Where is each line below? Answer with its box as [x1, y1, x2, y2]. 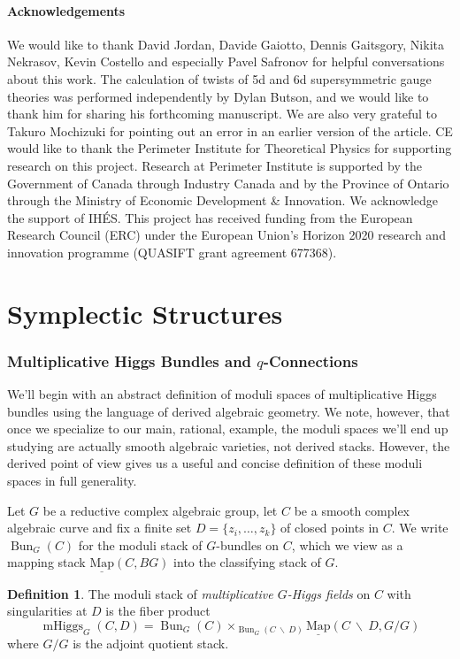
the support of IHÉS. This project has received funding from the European [7, 208, 413, 226]
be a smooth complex [294, 501, 410, 519]
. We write [391, 518, 448, 537]
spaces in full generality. [7, 471, 137, 490]
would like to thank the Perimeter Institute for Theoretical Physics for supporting [7, 139, 452, 157]
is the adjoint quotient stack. [73, 634, 229, 653]
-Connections [263, 349, 358, 372]
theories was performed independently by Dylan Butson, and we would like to [7, 87, 429, 105]
